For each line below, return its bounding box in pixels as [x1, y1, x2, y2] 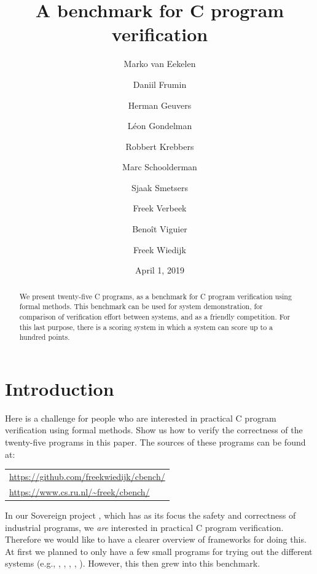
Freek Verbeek [133, 202, 187, 214]
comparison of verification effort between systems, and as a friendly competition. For [19, 311, 291, 321]
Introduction [5, 375, 114, 401]
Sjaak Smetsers [131, 181, 188, 194]
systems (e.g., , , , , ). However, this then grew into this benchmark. [5, 557, 260, 570]
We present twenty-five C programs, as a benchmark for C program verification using [19, 291, 292, 301]
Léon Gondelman [127, 119, 192, 132]
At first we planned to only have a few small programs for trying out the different [5, 545, 313, 557]
